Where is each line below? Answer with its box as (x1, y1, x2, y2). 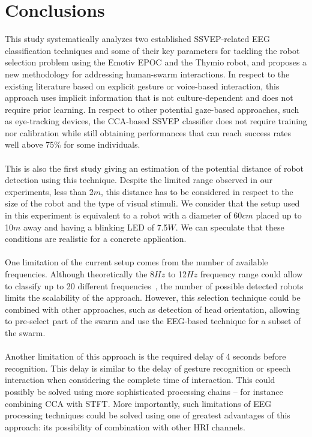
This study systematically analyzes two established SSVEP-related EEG (5, 32, 271, 45)
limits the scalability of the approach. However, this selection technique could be (5, 291, 301, 304)
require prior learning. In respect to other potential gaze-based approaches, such (5, 103, 299, 115)
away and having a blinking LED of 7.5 (23, 220, 168, 233)
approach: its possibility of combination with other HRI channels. (5, 420, 245, 433)
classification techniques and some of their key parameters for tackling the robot (5, 44, 300, 56)
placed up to (256, 209, 302, 222)
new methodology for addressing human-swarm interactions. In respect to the (5, 67, 290, 80)
